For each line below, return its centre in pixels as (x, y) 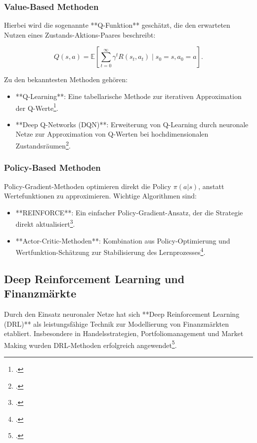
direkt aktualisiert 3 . (45, 223)
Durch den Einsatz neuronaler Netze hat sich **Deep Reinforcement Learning (122, 314)
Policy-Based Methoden (52, 168)
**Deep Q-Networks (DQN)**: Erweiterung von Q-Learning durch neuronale (132, 124)
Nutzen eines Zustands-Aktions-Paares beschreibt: (80, 34)
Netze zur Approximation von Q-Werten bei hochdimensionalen (112, 134)
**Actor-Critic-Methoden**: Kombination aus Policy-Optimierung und (123, 240)
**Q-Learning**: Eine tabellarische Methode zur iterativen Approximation (128, 96)
